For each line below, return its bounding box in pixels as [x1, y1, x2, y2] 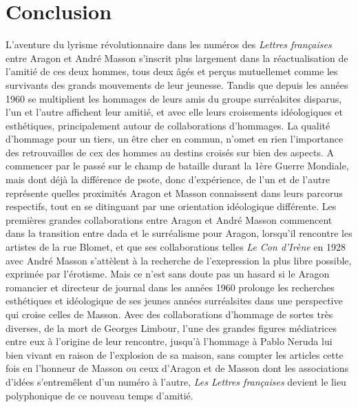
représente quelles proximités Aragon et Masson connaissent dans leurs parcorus [6, 185, 343, 200]
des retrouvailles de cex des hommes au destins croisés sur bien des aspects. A [6, 145, 334, 159]
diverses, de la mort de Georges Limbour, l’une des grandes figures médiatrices [6, 320, 337, 335]
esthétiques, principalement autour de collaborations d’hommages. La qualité [6, 118, 330, 132]
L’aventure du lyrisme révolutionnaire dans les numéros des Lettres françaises [6, 37, 332, 52]
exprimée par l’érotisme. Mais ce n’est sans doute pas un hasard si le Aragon [6, 267, 330, 281]
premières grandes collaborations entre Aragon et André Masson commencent [6, 212, 333, 227]
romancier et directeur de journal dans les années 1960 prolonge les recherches [6, 280, 335, 294]
